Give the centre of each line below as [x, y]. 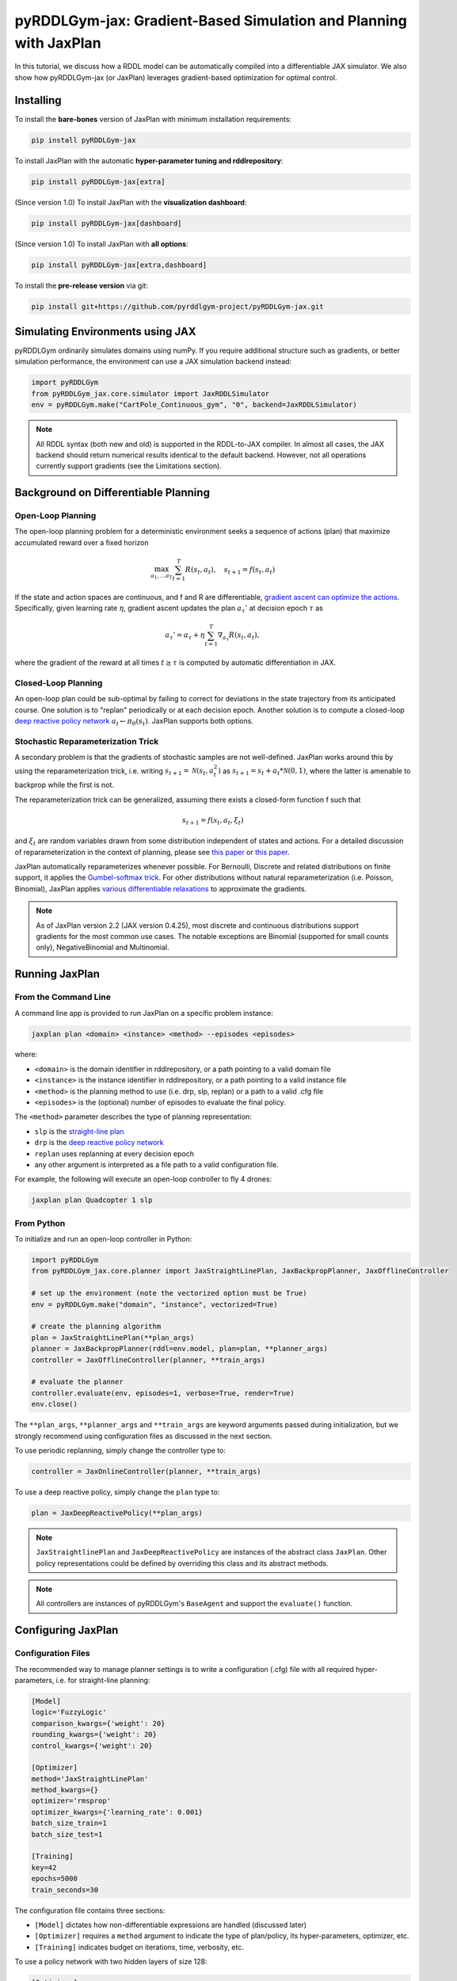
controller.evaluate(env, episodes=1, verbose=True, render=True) [163, 1393]
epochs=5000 [55, 1879]
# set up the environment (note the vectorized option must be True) [169, 1293]
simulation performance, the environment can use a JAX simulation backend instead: [153, 361]
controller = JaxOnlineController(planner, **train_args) [146, 1471]
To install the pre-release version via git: [81, 285]
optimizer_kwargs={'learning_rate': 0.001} [117, 1812]
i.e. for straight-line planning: [103, 1680]
